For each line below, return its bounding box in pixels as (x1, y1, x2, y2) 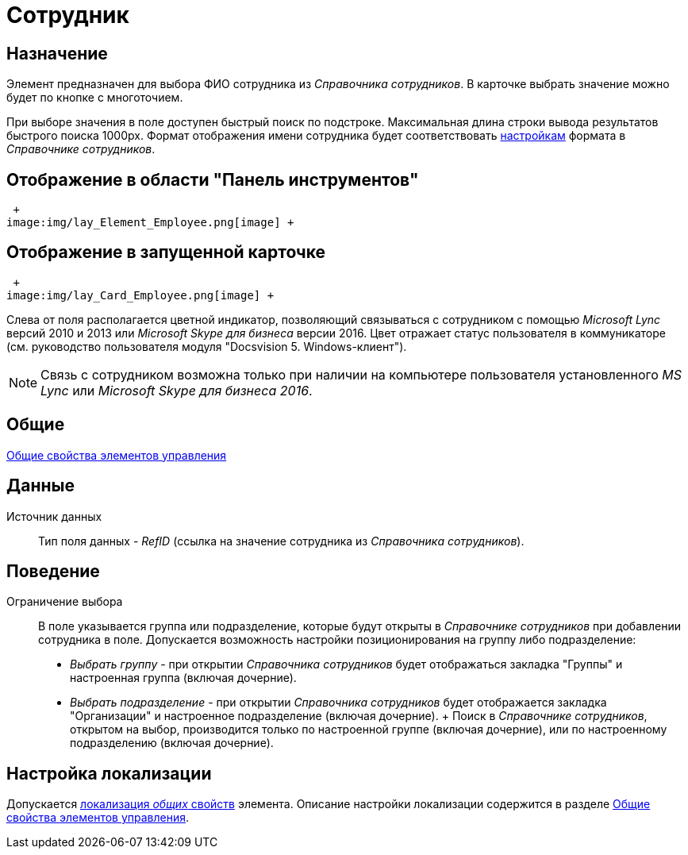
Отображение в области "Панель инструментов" (6, 169, 419, 190)
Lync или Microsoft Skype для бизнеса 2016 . (40, 382, 313, 399)
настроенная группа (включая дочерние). (70, 671, 297, 685)
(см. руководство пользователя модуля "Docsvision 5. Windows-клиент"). (6, 339, 407, 353)
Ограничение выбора (6, 595, 123, 609)
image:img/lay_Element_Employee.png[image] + (6, 216, 294, 229)
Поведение (6, 560, 100, 581)
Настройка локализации (6, 763, 212, 784)
